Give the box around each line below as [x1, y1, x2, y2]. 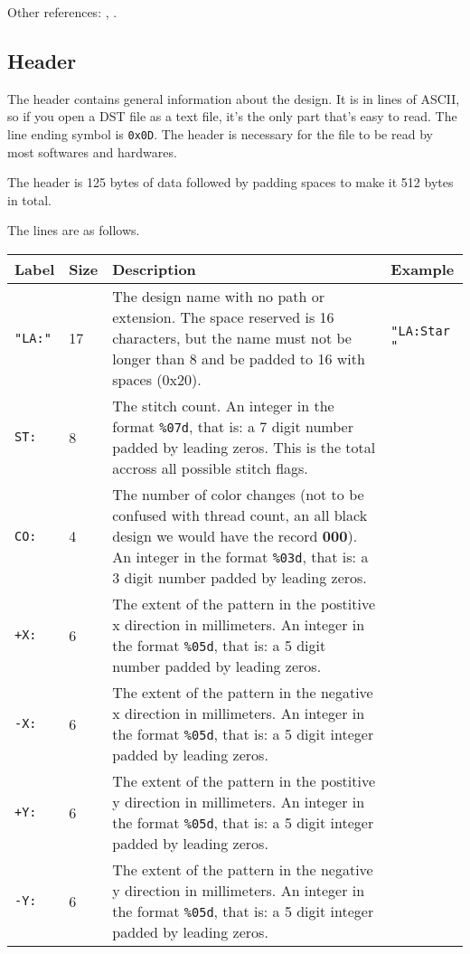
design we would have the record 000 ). [112, 525, 358, 547]
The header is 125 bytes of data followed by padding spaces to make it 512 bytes [7, 173, 454, 192]
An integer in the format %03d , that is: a [112, 546, 369, 568]
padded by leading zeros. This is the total [112, 437, 376, 458]
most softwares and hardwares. [7, 142, 177, 161]
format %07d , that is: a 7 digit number [112, 416, 353, 438]
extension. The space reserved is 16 [112, 307, 334, 328]
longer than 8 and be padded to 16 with [112, 348, 365, 370]
